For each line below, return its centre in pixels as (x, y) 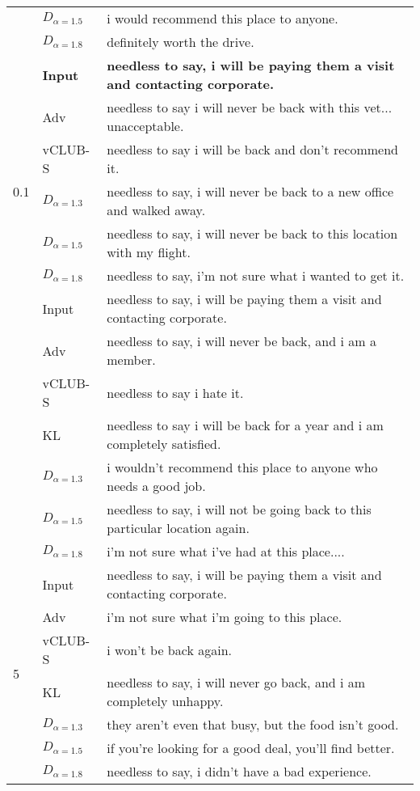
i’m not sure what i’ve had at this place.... (226, 551)
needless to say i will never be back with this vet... (250, 107)
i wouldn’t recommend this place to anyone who (242, 467)
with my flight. (149, 252)
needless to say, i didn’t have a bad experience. (239, 771)
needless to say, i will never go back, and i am (236, 682)
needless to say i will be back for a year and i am (245, 425)
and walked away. (156, 210)
